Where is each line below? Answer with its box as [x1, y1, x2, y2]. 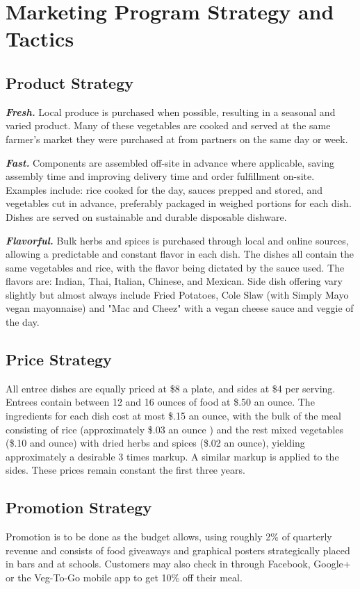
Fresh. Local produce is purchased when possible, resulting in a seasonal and [6, 104, 336, 119]
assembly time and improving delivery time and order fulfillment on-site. [6, 169, 315, 183]
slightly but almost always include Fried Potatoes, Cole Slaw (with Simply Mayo [6, 287, 349, 301]
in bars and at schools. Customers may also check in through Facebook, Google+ [6, 556, 351, 571]
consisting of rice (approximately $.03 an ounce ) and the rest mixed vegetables [6, 422, 344, 436]
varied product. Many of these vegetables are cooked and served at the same [6, 118, 331, 133]
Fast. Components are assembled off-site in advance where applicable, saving [6, 155, 335, 169]
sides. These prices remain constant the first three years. [6, 463, 245, 477]
